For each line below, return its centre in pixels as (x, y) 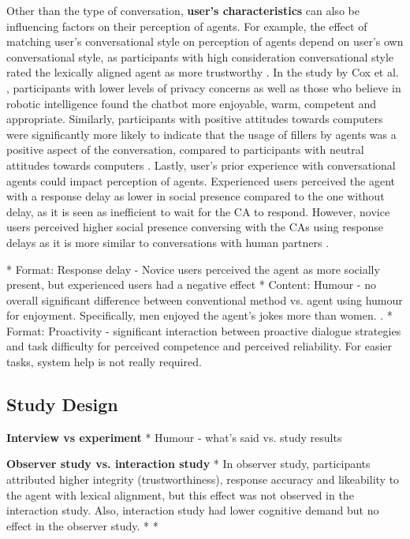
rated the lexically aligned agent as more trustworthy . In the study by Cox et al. (203, 72)
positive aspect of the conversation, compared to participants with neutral (185, 150)
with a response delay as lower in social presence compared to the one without (196, 196)
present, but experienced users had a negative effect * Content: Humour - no (191, 284)
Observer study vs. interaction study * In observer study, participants (188, 464)
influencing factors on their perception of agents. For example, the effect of (187, 26)
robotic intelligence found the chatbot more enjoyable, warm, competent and (192, 103)
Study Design (62, 404)
